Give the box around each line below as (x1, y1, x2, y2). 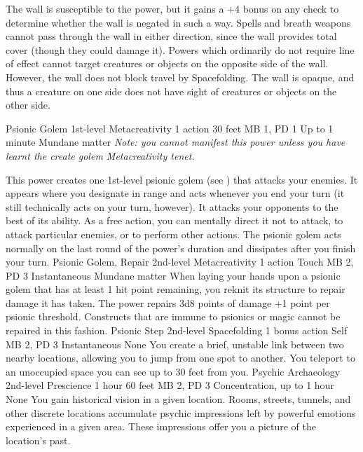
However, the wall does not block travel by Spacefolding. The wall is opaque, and (6, 69, 355, 84)
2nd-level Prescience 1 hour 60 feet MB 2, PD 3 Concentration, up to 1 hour (6, 378, 334, 392)
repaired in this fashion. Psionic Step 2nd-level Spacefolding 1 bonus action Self (6, 323, 348, 338)
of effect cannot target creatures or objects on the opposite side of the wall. (6, 56, 329, 71)
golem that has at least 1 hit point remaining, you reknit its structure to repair (6, 282, 345, 296)
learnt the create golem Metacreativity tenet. (6, 148, 195, 163)
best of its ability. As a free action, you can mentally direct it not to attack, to (6, 213, 343, 228)
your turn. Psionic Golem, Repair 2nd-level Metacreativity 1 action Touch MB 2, (6, 254, 354, 269)
